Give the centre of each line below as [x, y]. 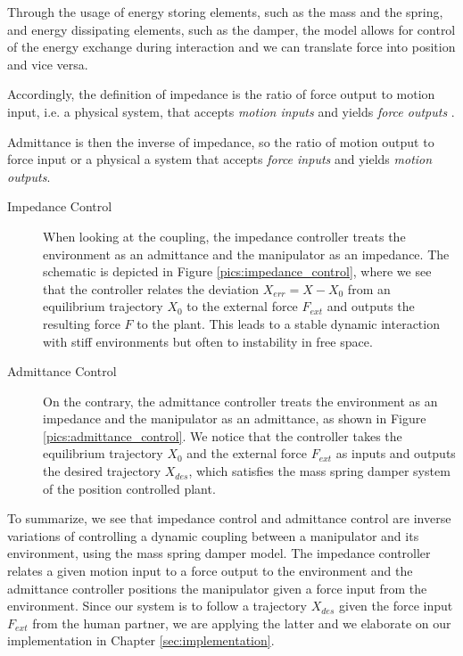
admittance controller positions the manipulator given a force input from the [217, 588]
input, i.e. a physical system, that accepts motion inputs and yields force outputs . [231, 111]
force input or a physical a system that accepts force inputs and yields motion [220, 159]
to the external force [242, 306]
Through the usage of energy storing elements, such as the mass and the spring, [225, 12]
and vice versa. [48, 64]
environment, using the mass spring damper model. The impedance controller [219, 553]
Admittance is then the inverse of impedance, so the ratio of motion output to [221, 141]
